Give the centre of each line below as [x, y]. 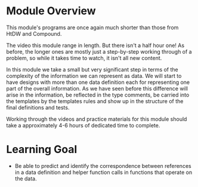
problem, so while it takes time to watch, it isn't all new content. [84, 58]
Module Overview [51, 11]
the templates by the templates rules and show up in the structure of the [95, 101]
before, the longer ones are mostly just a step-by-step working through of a [99, 51]
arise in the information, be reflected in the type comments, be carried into [98, 95]
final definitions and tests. [38, 107]
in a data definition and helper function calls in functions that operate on [103, 172]
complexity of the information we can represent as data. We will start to [94, 76]
